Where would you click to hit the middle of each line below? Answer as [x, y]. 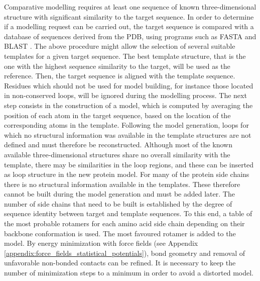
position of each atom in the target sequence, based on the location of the [117, 115]
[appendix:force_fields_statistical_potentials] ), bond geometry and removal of [124, 253]
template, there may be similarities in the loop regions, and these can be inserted [129, 164]
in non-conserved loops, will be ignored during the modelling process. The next [125, 95]
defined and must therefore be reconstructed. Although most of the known [118, 145]
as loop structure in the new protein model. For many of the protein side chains [127, 174]
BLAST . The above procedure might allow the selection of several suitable [120, 46]
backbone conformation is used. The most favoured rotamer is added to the [120, 233]
